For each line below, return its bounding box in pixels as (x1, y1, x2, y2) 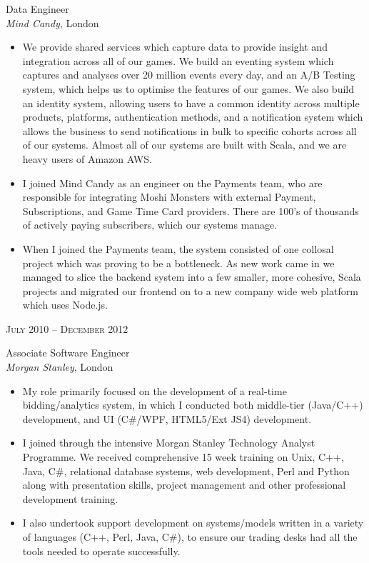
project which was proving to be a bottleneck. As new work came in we (22, 255, 335, 270)
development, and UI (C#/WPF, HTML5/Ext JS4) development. (22, 411, 312, 426)
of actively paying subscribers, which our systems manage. (22, 217, 278, 232)
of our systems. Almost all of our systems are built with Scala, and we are (22, 137, 347, 152)
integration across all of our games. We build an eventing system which (22, 53, 334, 68)
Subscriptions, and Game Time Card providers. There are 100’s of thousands (22, 203, 359, 218)
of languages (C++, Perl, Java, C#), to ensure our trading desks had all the (22, 529, 358, 544)
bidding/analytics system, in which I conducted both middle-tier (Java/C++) (22, 397, 363, 412)
